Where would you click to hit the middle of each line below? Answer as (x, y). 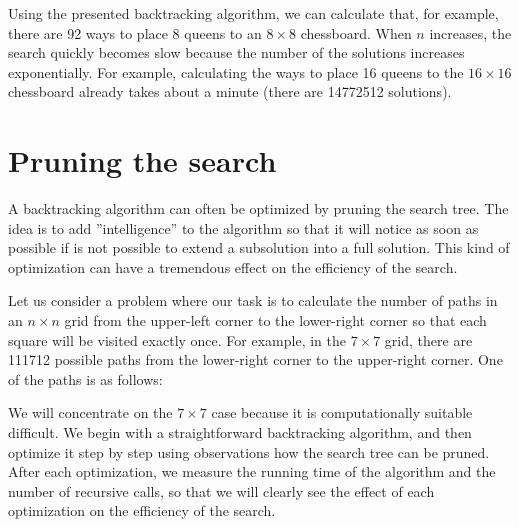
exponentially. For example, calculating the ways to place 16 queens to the (236, 71)
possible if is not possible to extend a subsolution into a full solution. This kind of (259, 247)
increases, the (470, 32)
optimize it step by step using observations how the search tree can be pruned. (249, 451)
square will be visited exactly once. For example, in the (177, 339)
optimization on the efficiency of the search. (142, 510)
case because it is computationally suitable (342, 412)
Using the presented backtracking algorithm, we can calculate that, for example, (253, 13)
